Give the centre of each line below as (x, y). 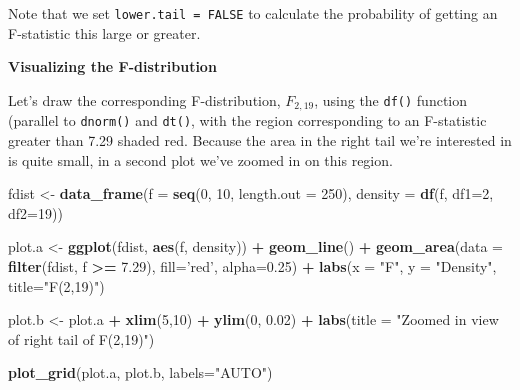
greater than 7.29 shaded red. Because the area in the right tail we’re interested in (260, 139)
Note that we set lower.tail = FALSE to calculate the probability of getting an (253, 13)
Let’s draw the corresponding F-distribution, (144, 99)
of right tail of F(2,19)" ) (81, 338)
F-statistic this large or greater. (104, 32)
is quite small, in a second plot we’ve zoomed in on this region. (200, 159)
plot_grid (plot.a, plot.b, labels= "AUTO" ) (140, 372)
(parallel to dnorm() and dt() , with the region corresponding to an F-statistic (247, 120)
